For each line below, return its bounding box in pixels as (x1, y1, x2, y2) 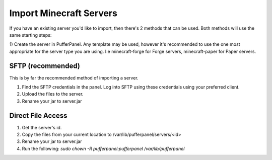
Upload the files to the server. (22, 91, 84, 97)
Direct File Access (9, 111, 67, 120)
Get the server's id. (22, 124, 62, 130)
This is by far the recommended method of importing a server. (9, 74, 139, 81)
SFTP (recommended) (9, 61, 80, 70)
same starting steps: (9, 32, 52, 38)
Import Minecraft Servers (9, 8, 118, 19)
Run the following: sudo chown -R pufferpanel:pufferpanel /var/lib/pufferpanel (22, 145, 185, 151)
